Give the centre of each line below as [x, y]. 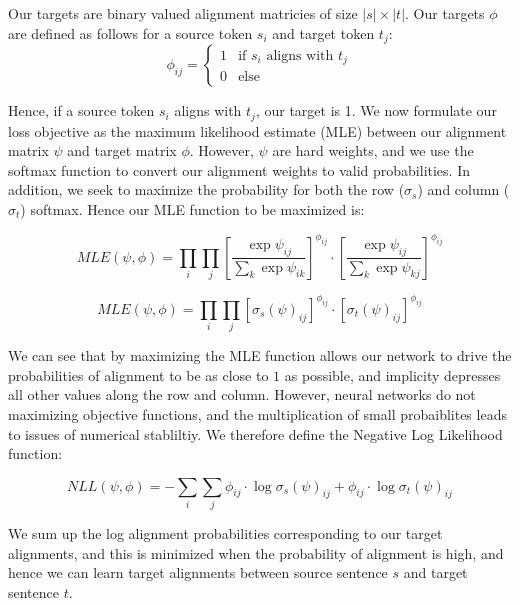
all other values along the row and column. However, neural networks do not [242, 394]
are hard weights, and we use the [373, 150]
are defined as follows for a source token [130, 32]
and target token [323, 32]
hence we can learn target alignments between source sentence [198, 572]
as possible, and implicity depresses [392, 374]
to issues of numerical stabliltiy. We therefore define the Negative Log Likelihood [255, 433]
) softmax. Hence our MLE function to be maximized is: [192, 208]
